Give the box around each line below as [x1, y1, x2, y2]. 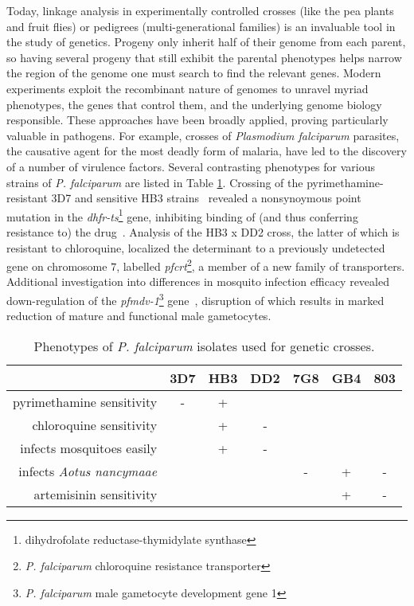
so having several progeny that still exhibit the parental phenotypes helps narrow [6, 49, 402, 65]
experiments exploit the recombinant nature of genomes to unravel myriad [6, 80, 369, 96]
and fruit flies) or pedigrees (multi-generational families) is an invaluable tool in [6, 18, 396, 34]
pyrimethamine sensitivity [13, 392, 158, 411]
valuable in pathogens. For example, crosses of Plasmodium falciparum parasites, [6, 127, 400, 143]
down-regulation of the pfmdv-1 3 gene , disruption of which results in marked [6, 290, 385, 308]
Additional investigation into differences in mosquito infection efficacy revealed [6, 273, 389, 290]
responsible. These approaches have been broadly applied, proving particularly [6, 111, 389, 128]
